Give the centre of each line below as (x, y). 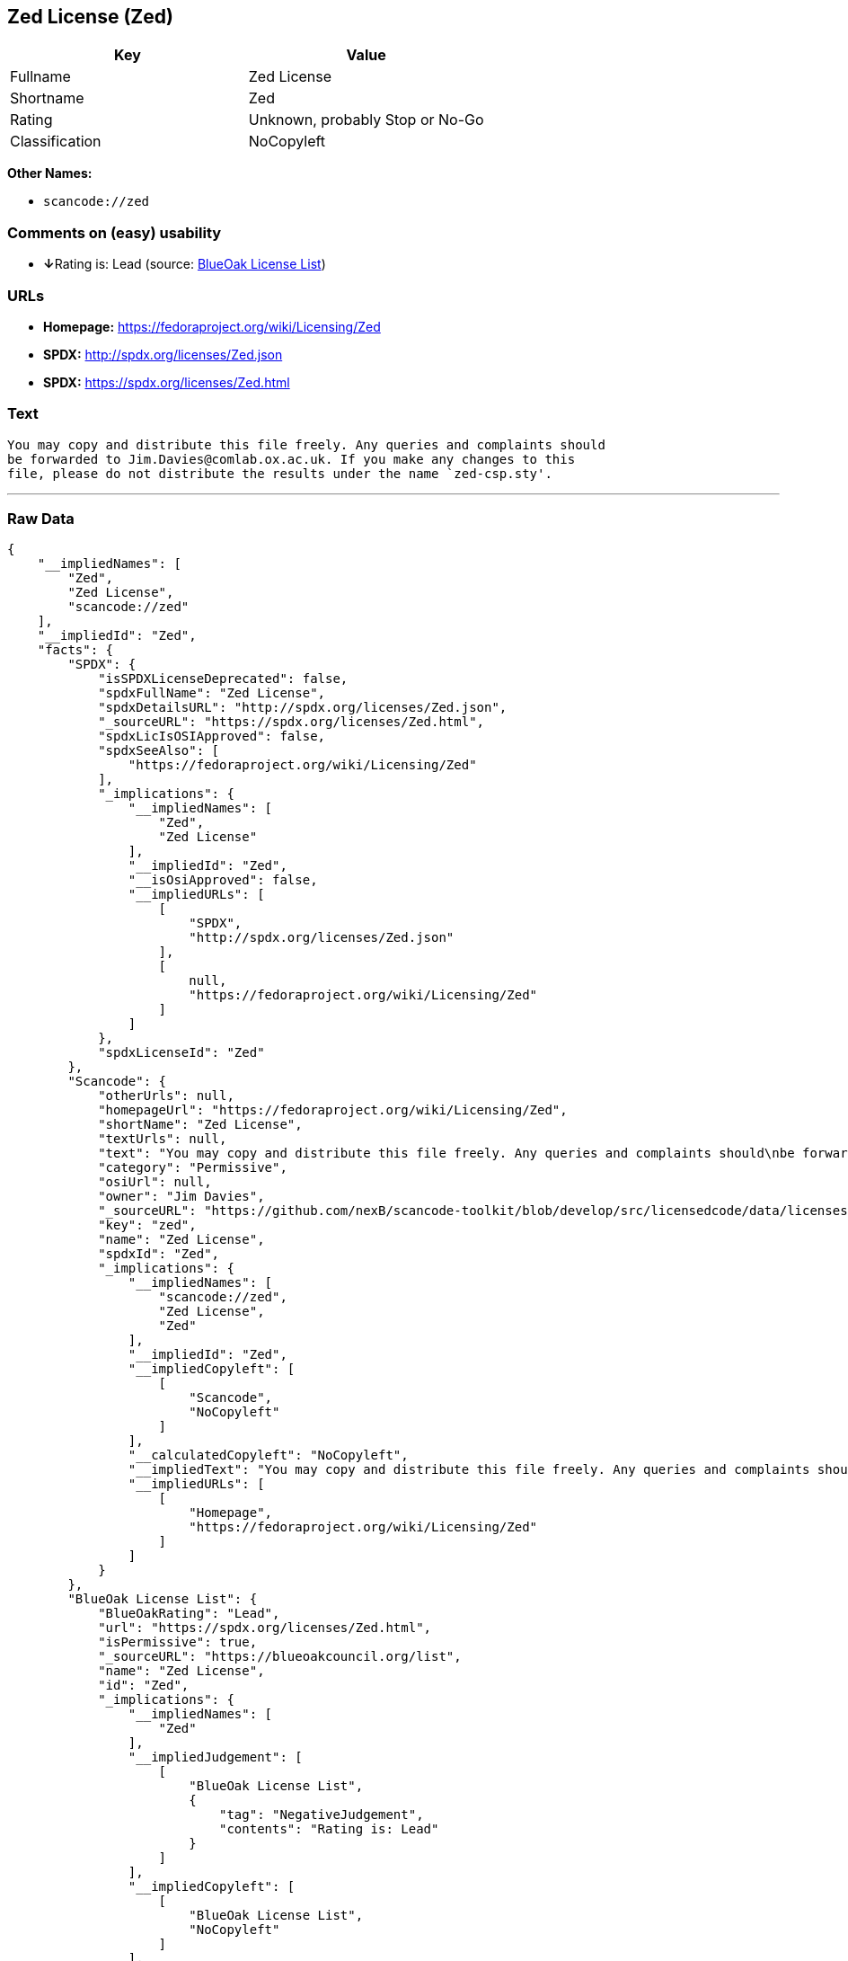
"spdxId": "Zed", (159, 1254)
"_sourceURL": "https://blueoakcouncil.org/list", (280, 1657)
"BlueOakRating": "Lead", (189, 1614)
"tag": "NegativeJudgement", (322, 1815)
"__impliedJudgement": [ (215, 1757)
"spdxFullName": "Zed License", (212, 693)
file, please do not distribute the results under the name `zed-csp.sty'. (280, 473)
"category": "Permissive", (193, 1168)
